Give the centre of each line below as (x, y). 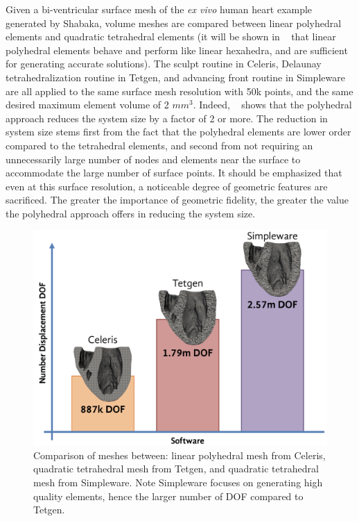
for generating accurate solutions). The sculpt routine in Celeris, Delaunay (164, 64)
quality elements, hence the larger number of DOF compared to (168, 496)
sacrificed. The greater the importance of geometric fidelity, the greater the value (177, 200)
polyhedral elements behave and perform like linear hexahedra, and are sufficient (177, 50)
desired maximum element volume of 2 (87, 105)
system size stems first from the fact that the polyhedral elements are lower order (178, 132)
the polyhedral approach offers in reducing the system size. (131, 213)
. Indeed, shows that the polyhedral (272, 105)
